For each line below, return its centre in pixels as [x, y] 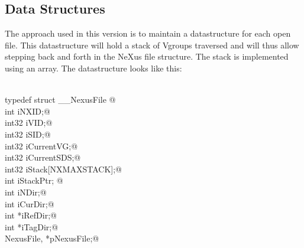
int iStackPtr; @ [34, 180]
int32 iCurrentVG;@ [41, 146]
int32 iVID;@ [29, 123]
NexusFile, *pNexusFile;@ [52, 238]
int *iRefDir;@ [31, 215]
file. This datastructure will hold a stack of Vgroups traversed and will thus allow [152, 45]
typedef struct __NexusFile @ [60, 99]
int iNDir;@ [26, 192]
